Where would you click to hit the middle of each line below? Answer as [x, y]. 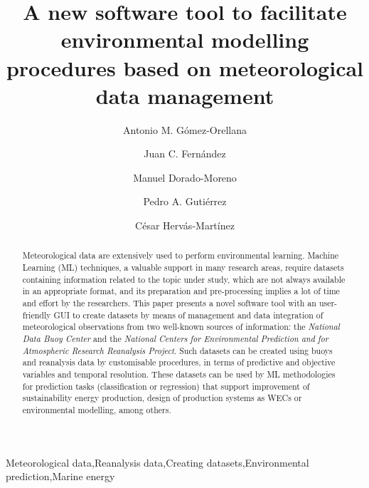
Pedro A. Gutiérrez [185, 201]
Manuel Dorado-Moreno [185, 177]
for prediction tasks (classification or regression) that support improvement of [166, 386]
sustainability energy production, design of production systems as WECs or [162, 398]
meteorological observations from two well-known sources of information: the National [181, 327]
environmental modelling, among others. [97, 409]
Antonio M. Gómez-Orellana [185, 129]
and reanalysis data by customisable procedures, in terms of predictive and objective [179, 362]
